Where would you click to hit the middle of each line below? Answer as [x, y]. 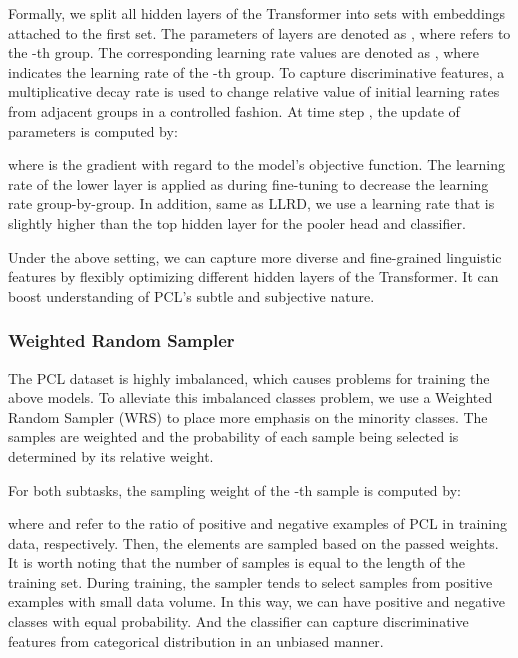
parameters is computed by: [93, 130]
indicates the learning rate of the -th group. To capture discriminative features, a [256, 71]
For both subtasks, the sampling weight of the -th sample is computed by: [234, 489]
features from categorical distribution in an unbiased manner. [196, 640]
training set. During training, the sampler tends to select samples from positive [250, 581]
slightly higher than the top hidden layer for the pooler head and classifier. [237, 222]
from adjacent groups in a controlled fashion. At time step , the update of [234, 110]
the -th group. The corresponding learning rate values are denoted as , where [244, 52]
